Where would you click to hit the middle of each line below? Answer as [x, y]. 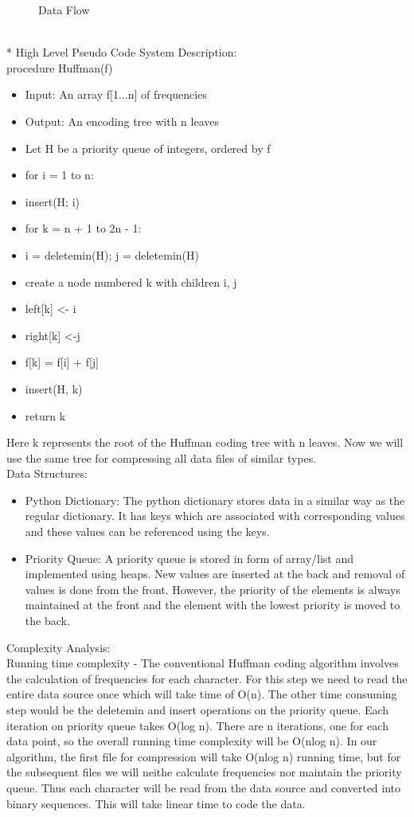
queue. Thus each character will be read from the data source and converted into [204, 787]
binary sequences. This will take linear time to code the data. [156, 803]
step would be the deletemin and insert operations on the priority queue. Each [198, 709]
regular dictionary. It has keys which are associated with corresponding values [215, 516]
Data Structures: [47, 473]
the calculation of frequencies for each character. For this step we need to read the [207, 678]
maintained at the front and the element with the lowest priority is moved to [213, 605]
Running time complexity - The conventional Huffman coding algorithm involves [203, 663]
